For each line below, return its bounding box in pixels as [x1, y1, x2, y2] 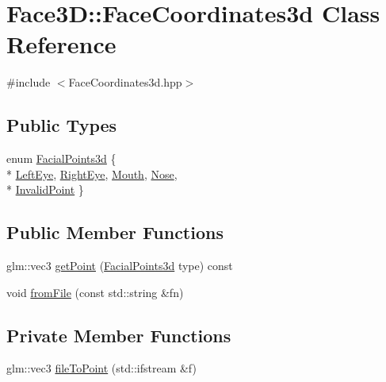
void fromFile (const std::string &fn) [6, 284, 184, 300]
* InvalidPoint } [6, 181, 84, 198]
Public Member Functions [6, 220, 224, 245]
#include [6, 74, 51, 91]
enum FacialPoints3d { [6, 150, 117, 167]
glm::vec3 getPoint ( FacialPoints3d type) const [6, 257, 233, 274]
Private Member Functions [6, 322, 231, 347]
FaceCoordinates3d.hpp [68, 74, 182, 91]
